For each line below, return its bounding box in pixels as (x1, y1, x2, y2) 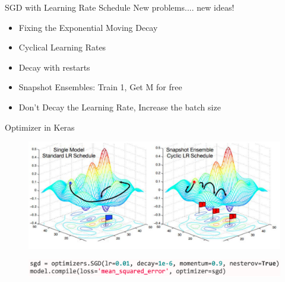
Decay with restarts (18, 61, 90, 73)
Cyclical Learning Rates (18, 41, 106, 53)
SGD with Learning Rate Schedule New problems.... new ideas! (5, 1, 235, 13)
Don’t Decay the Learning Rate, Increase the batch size (18, 100, 221, 113)
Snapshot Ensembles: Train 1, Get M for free (18, 81, 182, 93)
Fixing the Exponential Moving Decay (18, 21, 158, 33)
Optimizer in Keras (5, 121, 75, 133)
